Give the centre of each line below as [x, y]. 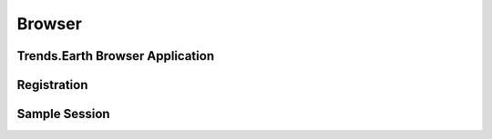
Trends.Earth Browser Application [115, 56]
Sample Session [63, 114]
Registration [52, 85]
